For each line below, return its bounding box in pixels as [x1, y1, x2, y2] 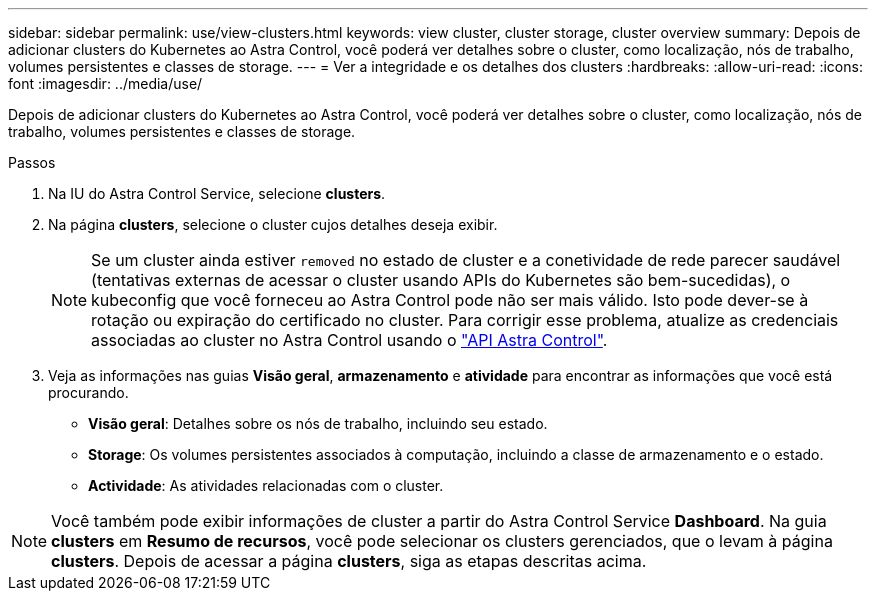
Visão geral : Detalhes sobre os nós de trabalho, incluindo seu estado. [88, 415, 548, 432]
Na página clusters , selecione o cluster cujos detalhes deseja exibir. [48, 216, 498, 233]
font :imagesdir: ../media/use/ [8, 75, 203, 92]
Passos [8, 154, 56, 171]
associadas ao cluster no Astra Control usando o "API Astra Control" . [91, 330, 608, 350]
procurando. [48, 384, 129, 401]
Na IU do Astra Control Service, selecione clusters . [48, 185, 386, 202]
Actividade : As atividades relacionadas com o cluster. [88, 477, 444, 494]
